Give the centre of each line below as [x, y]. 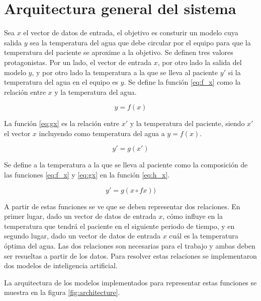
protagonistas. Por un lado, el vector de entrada [78, 62]
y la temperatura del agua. [96, 92]
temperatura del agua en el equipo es [61, 82]
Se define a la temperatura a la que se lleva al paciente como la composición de [126, 165]
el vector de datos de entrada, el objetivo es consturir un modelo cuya [131, 33]
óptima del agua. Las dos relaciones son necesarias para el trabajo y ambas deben [130, 246]
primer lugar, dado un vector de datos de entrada [80, 216]
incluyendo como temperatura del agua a [102, 133]
